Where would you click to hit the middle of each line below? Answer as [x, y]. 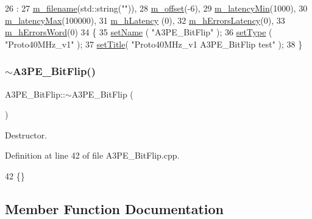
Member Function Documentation [115, 208]
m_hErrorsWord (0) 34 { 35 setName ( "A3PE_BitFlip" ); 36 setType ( [139, 32]
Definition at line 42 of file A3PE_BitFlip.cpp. [92, 155]
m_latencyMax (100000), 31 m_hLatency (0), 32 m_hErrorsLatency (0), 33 [145, 20]
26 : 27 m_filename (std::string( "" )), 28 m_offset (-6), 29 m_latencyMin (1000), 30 [156, 8]
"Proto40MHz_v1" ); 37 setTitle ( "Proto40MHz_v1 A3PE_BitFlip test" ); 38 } [154, 44]
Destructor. [26, 135]
